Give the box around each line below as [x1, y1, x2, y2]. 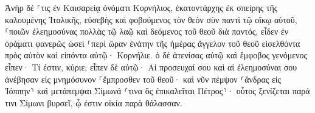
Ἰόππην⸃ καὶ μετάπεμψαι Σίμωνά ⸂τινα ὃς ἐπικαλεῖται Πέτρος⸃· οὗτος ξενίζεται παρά [5, 84, 310, 97]
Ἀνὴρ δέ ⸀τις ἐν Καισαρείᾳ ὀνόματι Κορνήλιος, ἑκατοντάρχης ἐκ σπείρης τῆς [5, 1, 278, 13]
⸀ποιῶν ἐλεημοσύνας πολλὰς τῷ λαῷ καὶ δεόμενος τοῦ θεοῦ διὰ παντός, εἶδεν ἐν [5, 25, 289, 38]
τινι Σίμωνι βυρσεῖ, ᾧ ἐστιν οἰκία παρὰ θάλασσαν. [5, 96, 182, 109]
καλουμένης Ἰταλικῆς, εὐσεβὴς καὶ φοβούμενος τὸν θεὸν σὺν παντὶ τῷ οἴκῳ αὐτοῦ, [5, 13, 297, 26]
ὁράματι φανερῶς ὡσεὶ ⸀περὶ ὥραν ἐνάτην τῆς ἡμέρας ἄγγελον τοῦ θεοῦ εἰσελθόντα [5, 36, 300, 49]
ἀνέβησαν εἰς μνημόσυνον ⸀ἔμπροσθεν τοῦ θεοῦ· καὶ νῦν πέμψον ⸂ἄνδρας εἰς [5, 72, 282, 85]
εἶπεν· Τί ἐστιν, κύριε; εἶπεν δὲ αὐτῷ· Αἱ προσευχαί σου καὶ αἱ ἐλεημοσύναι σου [5, 60, 297, 73]
